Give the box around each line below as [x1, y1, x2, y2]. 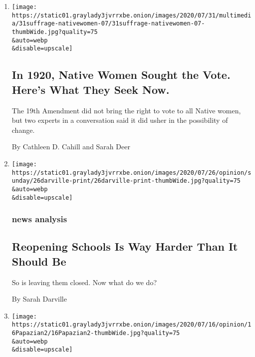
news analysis [11, 213, 67, 225]
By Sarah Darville [11, 294, 67, 304]
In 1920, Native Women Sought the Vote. [11, 67, 231, 82]
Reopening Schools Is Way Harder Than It [11, 239, 238, 254]
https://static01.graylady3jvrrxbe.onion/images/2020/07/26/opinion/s [11, 169, 252, 176]
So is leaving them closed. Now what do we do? [11, 277, 157, 287]
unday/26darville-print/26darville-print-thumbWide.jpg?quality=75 [11, 177, 241, 185]
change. [11, 124, 35, 135]
